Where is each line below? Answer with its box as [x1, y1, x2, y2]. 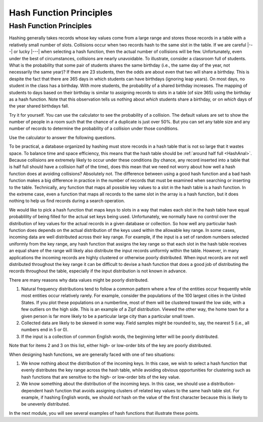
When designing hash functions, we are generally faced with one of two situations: [9, 352, 175, 357]
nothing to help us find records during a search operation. [9, 198, 125, 204]
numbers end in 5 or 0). [21, 327, 69, 333]
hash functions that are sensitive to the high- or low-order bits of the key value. [21, 374, 180, 380]
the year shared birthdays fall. [9, 103, 69, 109]
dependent [21, 387, 43, 393]
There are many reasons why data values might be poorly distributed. [9, 277, 149, 283]
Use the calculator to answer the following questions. [9, 134, 116, 141]
